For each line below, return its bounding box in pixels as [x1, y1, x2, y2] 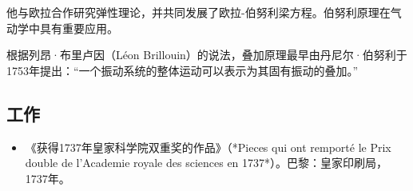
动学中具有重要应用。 [6, 19, 118, 36]
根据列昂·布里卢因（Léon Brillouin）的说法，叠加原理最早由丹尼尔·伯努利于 [6, 46, 407, 63]
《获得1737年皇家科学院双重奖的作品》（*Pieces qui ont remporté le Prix [25, 138, 391, 155]
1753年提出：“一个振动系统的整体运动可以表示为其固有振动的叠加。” [6, 62, 359, 78]
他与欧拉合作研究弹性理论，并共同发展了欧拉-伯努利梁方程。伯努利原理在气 [6, 4, 402, 20]
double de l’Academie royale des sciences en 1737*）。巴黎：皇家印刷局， [25, 154, 388, 171]
